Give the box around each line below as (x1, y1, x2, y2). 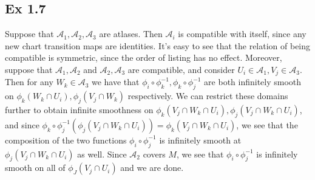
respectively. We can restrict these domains (127, 89, 288, 102)
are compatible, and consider (127, 63, 235, 75)
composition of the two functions (5, 133, 127, 146)
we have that (91, 75, 140, 88)
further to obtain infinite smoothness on (5, 103, 154, 116)
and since (5, 118, 39, 131)
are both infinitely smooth (204, 75, 302, 88)
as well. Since (77, 147, 127, 160)
